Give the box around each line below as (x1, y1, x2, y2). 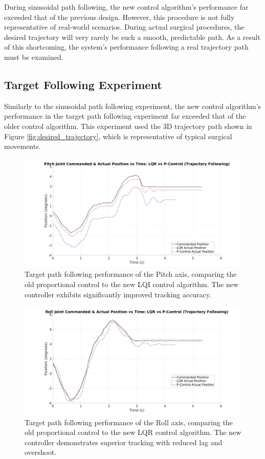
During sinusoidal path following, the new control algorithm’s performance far (4, 2, 249, 12)
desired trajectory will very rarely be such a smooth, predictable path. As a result (4, 31, 261, 42)
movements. (4, 141, 41, 151)
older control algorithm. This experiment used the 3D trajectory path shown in (4, 120, 252, 131)
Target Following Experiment (4, 76, 162, 92)
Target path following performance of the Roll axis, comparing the (25, 417, 233, 427)
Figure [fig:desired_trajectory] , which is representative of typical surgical (4, 130, 232, 141)
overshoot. (25, 447, 57, 457)
